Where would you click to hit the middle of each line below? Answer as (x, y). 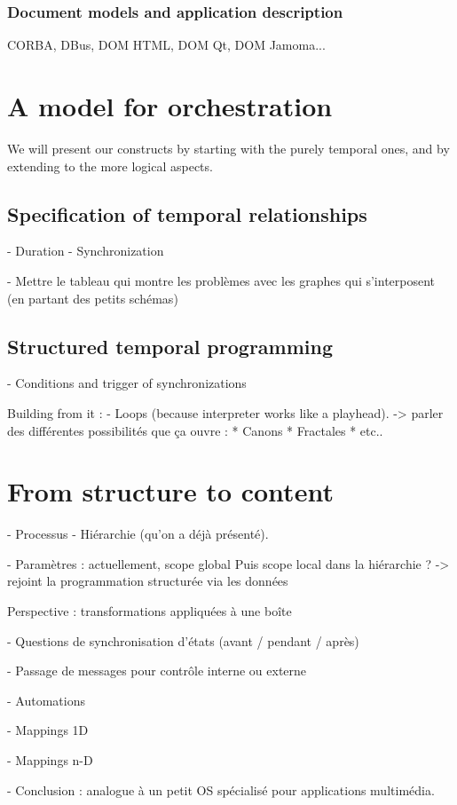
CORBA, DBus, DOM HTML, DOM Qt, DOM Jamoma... (166, 45)
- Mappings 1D (48, 730)
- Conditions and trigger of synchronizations (127, 383)
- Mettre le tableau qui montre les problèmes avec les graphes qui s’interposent (221, 280)
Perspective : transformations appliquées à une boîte (150, 611)
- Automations (46, 700)
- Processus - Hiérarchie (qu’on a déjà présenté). (138, 534)
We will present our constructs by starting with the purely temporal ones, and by (228, 148)
